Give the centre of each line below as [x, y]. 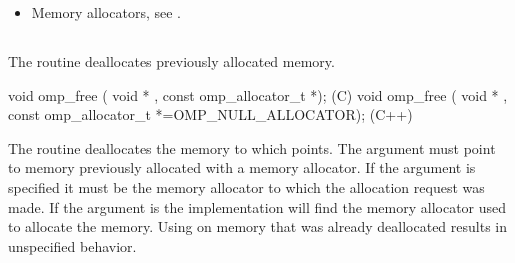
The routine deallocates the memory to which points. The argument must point [252, 147]
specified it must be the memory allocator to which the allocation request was [246, 186]
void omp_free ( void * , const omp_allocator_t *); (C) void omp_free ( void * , [258, 94]
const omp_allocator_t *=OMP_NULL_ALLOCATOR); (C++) [210, 114]
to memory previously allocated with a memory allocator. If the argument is [242, 167]
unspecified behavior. [72, 245]
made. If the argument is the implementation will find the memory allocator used [257, 206]
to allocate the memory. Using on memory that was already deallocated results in [257, 226]
